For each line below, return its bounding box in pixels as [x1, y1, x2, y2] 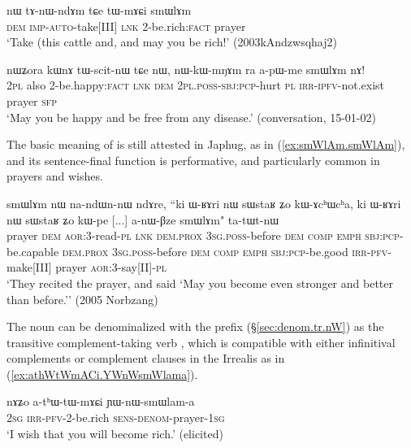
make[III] [6, 259, 52, 276]
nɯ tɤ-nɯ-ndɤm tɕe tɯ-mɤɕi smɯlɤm [6, 2, 192, 18]
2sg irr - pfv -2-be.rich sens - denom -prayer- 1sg [6, 409, 225, 426]
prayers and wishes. [6, 167, 103, 185]
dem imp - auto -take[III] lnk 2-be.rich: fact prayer [6, 17, 246, 34]
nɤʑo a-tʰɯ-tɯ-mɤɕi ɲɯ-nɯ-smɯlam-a [6, 393, 195, 410]
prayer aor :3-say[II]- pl [55, 259, 167, 276]
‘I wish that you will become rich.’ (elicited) [6, 424, 223, 441]
